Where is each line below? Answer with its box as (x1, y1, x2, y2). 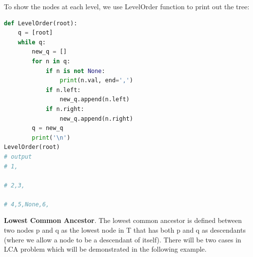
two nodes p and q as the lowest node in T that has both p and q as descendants (4, 225, 246, 235)
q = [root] (18, 29, 53, 37)
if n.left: (45, 86, 81, 93)
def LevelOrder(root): (4, 19, 78, 27)
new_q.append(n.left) (59, 96, 130, 103)
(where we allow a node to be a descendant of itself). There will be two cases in (4, 234, 241, 244)
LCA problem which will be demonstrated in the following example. (4, 244, 207, 254)
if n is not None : (45, 67, 105, 74)
